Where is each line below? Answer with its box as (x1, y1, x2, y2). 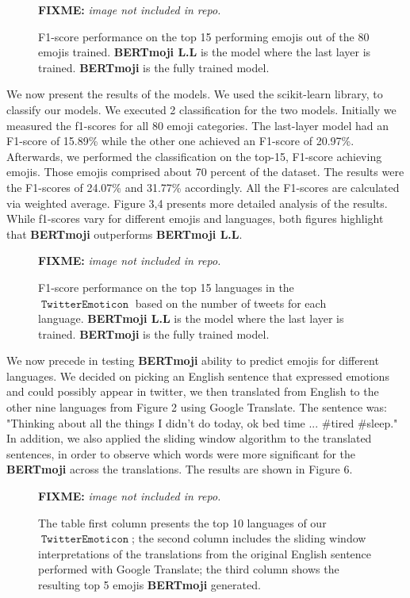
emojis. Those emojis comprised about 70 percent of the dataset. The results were (6, 163, 404, 180)
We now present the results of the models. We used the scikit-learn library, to (6, 86, 383, 102)
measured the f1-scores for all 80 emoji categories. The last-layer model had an (6, 117, 389, 133)
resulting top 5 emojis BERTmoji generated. (38, 577, 261, 592)
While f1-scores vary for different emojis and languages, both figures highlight (6, 210, 384, 227)
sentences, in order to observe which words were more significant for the (6, 445, 356, 462)
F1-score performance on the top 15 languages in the (38, 278, 294, 295)
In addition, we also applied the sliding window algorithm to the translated (6, 430, 372, 447)
